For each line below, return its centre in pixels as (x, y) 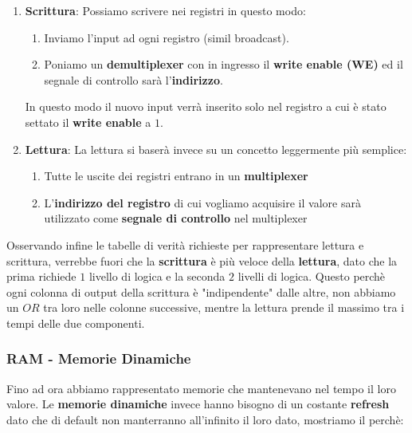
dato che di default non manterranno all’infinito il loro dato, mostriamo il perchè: (205, 419)
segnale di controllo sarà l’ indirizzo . (133, 79)
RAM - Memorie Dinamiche (99, 358)
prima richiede (41, 276)
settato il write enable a (88, 122)
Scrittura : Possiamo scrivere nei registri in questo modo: (165, 10)
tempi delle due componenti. (76, 323)
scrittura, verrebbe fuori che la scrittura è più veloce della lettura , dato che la (202, 260)
